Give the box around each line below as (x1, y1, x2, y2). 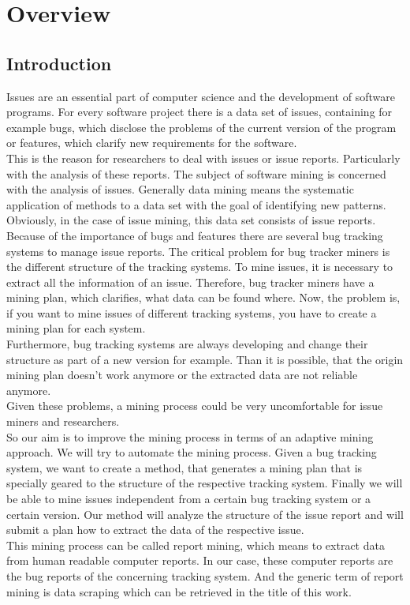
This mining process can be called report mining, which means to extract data (6, 536, 385, 553)
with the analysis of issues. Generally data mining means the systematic (6, 181, 354, 197)
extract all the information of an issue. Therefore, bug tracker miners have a (6, 273, 375, 290)
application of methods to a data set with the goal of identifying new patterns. (6, 196, 386, 212)
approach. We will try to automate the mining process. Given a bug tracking (6, 444, 377, 460)
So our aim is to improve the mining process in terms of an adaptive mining (6, 428, 374, 445)
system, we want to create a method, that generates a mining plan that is (6, 459, 363, 475)
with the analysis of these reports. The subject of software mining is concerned (6, 165, 386, 182)
